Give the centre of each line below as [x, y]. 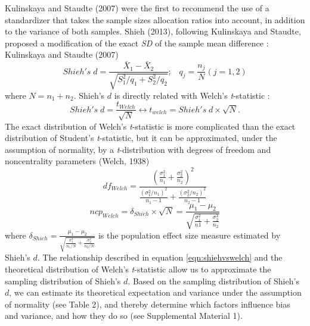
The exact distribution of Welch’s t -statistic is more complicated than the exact [150, 126]
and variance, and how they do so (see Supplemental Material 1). [124, 316]
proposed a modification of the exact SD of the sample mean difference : [137, 43]
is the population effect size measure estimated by [189, 235]
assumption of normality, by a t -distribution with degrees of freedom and [138, 149]
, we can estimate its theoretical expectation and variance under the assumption [155, 292]
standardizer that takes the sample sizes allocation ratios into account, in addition [155, 19]
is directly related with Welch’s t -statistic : [192, 95]
